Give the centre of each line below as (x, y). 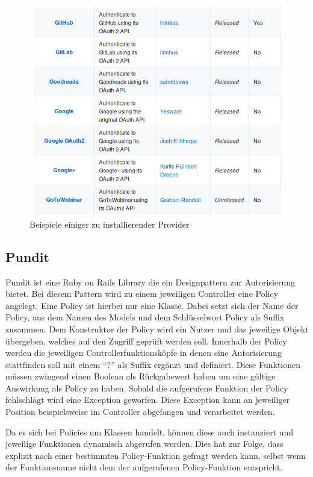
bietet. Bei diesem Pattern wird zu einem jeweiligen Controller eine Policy (142, 294)
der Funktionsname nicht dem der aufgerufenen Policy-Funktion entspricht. (144, 467)
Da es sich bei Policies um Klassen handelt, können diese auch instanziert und (150, 432)
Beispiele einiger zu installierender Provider (110, 224)
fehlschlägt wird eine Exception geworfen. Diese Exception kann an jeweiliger (148, 400)
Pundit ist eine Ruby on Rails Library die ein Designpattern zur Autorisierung (150, 282)
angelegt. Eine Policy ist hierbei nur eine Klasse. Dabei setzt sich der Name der (152, 305)
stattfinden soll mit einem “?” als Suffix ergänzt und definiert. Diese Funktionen (153, 364)
